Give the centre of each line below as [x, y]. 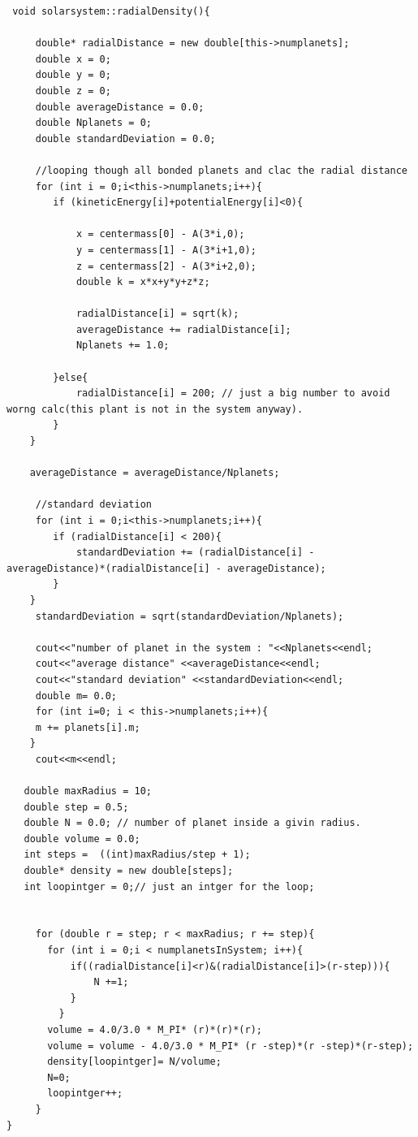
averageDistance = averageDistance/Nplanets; [155, 473]
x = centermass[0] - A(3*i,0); [160, 234]
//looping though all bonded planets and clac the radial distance [221, 170]
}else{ [71, 377]
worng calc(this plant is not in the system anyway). [155, 409]
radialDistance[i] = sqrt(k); [157, 314]
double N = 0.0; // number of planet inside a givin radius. [192, 823]
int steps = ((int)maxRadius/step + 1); [137, 855]
